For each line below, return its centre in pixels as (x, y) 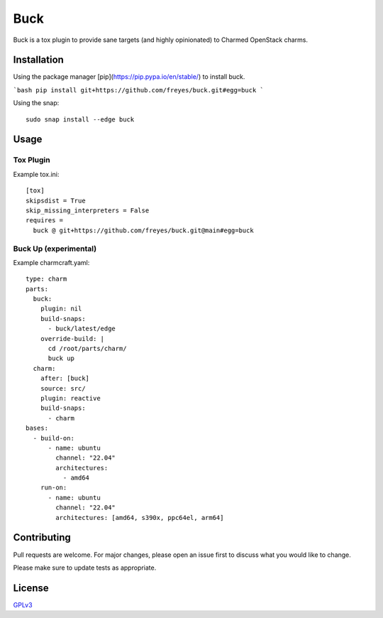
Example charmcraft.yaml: (51, 262)
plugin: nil (61, 309)
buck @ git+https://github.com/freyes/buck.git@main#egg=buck (144, 230)
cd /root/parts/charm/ (87, 348)
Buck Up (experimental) (55, 249)
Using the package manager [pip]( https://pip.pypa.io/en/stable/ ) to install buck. (129, 77)
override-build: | (72, 338)
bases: (37, 428)
